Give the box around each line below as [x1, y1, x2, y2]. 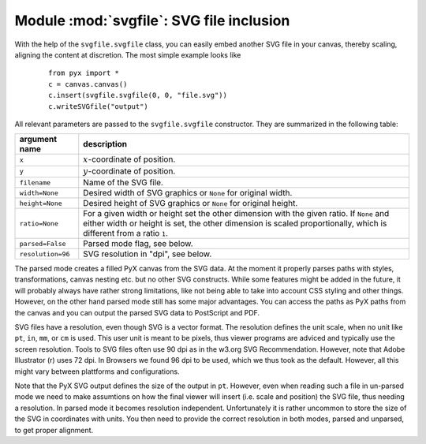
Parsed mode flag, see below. [83, 238, 193, 249]
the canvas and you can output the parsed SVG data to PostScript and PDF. [14, 308, 260, 317]
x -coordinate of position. [83, 154, 176, 165]
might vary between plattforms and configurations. [14, 367, 181, 376]
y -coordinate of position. [83, 166, 176, 177]
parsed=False [19, 239, 66, 248]
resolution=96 [19, 249, 70, 258]
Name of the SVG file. [83, 177, 163, 188]
